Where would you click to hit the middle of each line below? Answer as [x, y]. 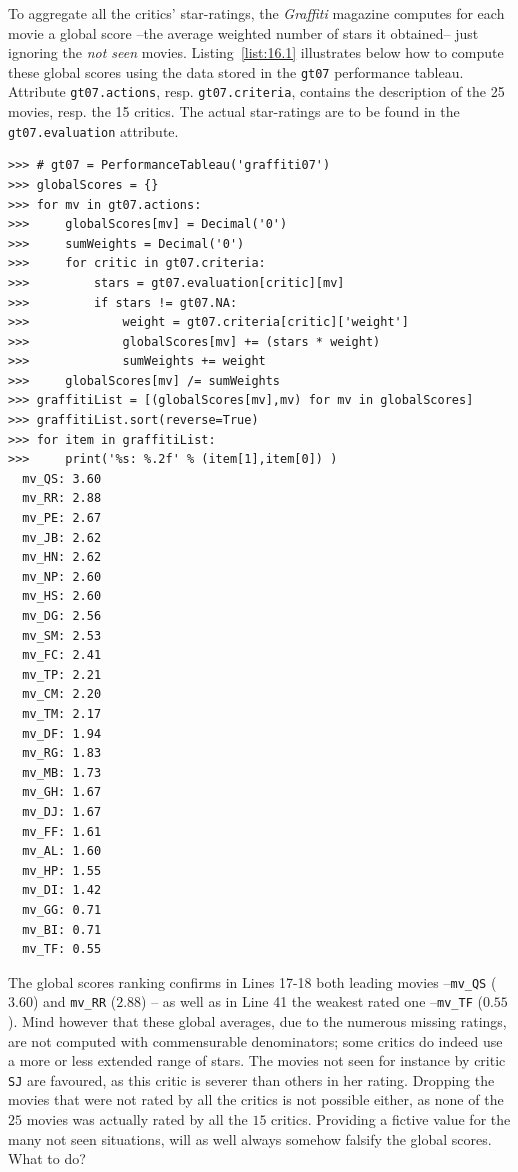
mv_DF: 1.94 [62, 733]
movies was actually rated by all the [137, 1119]
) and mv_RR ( [74, 1001]
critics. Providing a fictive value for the [391, 1119]
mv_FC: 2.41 [62, 655]
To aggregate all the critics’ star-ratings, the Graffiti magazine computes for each [256, 13]
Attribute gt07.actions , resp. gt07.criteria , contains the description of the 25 [256, 91]
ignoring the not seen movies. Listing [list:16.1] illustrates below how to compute [256, 52]
